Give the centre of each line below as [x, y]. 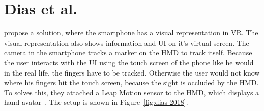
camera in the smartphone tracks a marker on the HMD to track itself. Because [128, 52]
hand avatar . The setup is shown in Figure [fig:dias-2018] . [96, 102]
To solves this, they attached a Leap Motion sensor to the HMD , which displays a [132, 92]
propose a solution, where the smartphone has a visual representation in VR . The [131, 33]
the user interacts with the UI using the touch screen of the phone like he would [129, 62]
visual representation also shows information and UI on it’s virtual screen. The [127, 42]
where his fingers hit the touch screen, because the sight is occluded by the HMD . [131, 82]
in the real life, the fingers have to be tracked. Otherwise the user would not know [132, 72]
